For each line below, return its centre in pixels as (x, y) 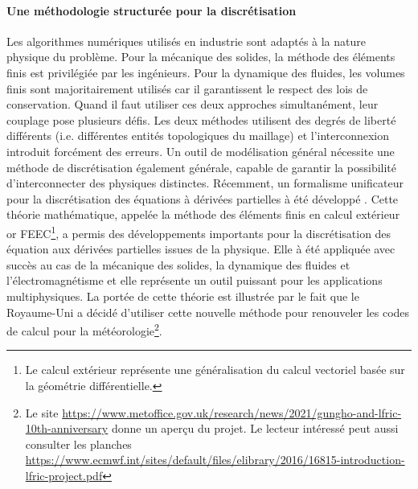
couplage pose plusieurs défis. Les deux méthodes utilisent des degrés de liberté (201, 119)
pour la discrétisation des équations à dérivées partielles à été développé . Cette (203, 198)
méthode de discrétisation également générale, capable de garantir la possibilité (201, 167)
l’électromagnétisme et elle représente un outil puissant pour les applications (195, 280)
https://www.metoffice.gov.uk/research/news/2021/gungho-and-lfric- (232, 412)
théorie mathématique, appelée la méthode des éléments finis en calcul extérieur (203, 214)
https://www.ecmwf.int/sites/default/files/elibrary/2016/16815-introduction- (215, 460)
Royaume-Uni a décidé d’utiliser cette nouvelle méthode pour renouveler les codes (208, 312)
